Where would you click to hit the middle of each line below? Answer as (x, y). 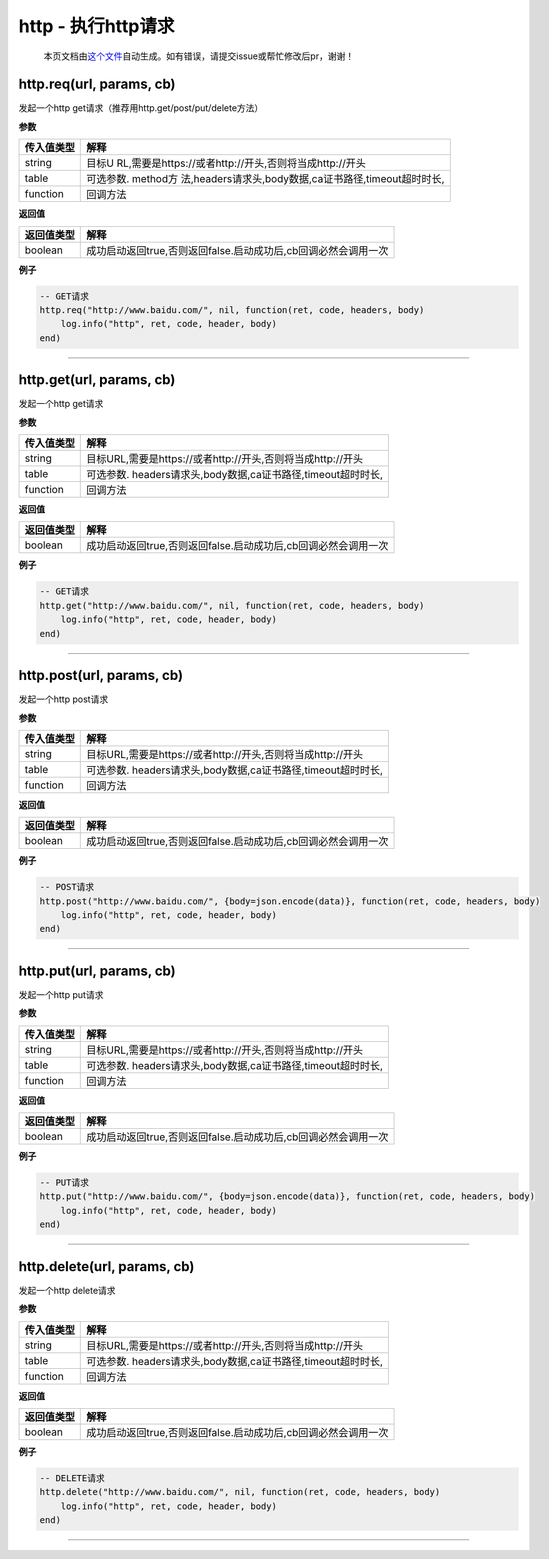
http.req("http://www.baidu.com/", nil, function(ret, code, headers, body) (232, 310)
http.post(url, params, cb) (101, 675)
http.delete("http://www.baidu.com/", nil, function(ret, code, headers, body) (240, 1492)
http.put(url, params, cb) (97, 970)
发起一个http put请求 (61, 994)
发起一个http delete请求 (67, 1290)
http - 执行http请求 (96, 26)
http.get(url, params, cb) (97, 380)
